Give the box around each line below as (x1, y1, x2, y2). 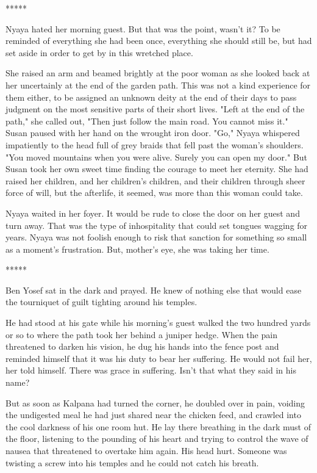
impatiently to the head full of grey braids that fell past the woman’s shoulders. (5, 138, 304, 151)
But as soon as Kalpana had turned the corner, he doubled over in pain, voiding (5, 396, 305, 409)
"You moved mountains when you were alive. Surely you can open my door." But (5, 150, 308, 163)
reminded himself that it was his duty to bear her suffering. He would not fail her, (5, 352, 312, 364)
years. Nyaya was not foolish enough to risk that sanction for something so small (5, 231, 307, 244)
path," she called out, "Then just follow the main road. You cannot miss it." (5, 114, 288, 127)
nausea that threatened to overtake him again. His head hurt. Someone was (5, 444, 287, 457)
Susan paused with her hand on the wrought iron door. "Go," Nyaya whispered (5, 126, 300, 139)
